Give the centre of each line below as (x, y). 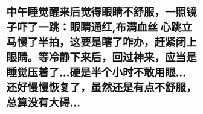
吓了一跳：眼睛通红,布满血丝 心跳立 (105, 27)
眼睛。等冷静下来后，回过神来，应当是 (102, 58)
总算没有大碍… (43, 103)
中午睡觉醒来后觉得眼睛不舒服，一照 (96, 12)
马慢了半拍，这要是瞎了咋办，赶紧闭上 (102, 43)
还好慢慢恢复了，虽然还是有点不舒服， (102, 88)
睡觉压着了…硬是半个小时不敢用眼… (96, 73)
